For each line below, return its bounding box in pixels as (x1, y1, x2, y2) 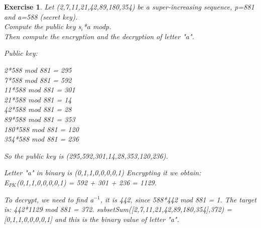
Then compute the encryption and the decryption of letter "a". (4, 31, 194, 41)
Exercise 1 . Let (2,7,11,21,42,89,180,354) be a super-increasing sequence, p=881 (4, 2, 254, 12)
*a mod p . (83, 21, 111, 32)
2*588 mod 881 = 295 (4, 64, 72, 75)
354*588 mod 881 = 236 (4, 134, 79, 144)
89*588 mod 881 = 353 (4, 113, 75, 124)
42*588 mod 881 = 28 (4, 104, 72, 115)
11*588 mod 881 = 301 (4, 84, 75, 95)
